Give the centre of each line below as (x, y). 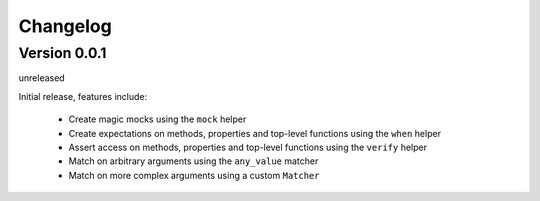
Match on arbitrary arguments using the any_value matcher (193, 161)
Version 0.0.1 (62, 53)
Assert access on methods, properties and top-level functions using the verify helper (247, 147)
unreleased (41, 78)
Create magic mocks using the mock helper (157, 119)
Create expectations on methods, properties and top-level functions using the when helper (255, 133)
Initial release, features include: (83, 96)
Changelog (65, 26)
